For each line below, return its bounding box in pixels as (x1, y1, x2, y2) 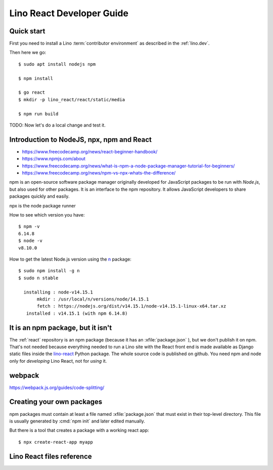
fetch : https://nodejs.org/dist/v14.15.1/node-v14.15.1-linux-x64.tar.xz (37, 304, 226, 309)
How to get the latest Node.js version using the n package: (9, 256, 131, 262)
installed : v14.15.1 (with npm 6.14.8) (26, 310, 128, 316)
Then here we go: (9, 50, 47, 56)
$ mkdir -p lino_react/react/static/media (18, 97, 125, 102)
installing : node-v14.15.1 (23, 289, 94, 295)
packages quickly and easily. (9, 193, 70, 199)
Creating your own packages (9, 398, 103, 406)
